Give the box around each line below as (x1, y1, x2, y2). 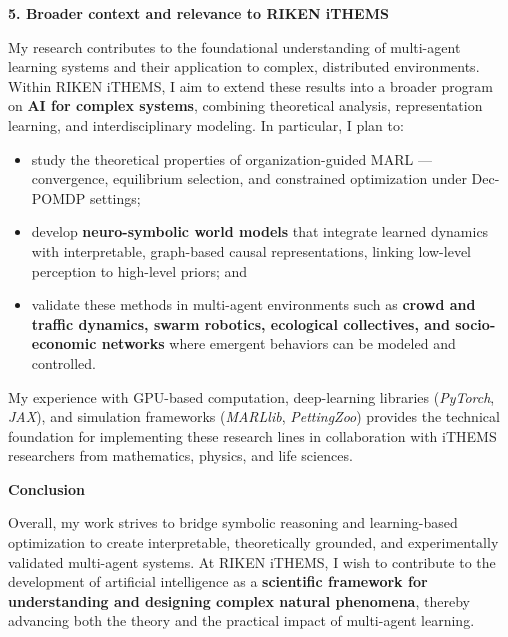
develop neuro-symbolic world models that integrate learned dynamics (31, 221, 489, 242)
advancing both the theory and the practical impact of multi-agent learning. (8, 610, 475, 631)
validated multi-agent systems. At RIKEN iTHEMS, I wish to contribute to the (8, 551, 496, 572)
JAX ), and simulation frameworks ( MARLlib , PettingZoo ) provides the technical (8, 406, 500, 427)
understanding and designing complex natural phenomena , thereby (8, 590, 470, 611)
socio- (455, 313, 496, 334)
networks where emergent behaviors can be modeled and (101, 333, 456, 354)
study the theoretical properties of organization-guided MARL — (31, 148, 432, 169)
